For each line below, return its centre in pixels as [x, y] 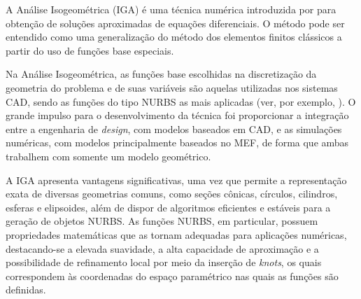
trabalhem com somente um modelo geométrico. [108, 156]
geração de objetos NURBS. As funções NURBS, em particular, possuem [162, 221]
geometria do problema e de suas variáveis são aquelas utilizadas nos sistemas [172, 87]
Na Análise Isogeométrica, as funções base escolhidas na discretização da [161, 74]
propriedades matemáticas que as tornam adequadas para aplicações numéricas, [176, 234]
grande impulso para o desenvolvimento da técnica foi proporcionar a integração [177, 115]
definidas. [26, 290]
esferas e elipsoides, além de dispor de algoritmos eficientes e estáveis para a [168, 207]
